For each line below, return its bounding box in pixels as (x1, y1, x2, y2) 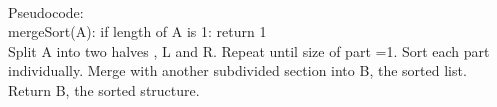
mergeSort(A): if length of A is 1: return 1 (8, 21, 267, 42)
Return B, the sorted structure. (8, 79, 200, 100)
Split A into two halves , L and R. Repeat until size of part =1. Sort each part (8, 40, 490, 61)
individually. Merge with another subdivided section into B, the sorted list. (8, 60, 467, 81)
